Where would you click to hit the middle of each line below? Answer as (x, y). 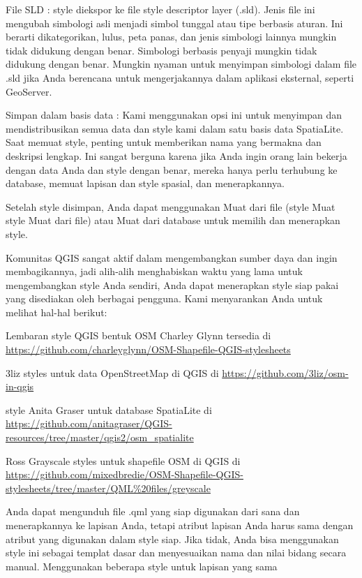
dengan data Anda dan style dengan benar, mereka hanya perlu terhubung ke (172, 169)
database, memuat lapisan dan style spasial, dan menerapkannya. (145, 183)
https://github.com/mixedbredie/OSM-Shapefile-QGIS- (125, 474)
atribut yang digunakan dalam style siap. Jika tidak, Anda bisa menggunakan (172, 539)
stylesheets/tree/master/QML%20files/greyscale (108, 488)
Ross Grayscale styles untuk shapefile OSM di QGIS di (123, 460)
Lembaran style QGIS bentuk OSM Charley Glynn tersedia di (138, 335)
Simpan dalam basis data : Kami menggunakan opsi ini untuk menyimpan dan (174, 115)
